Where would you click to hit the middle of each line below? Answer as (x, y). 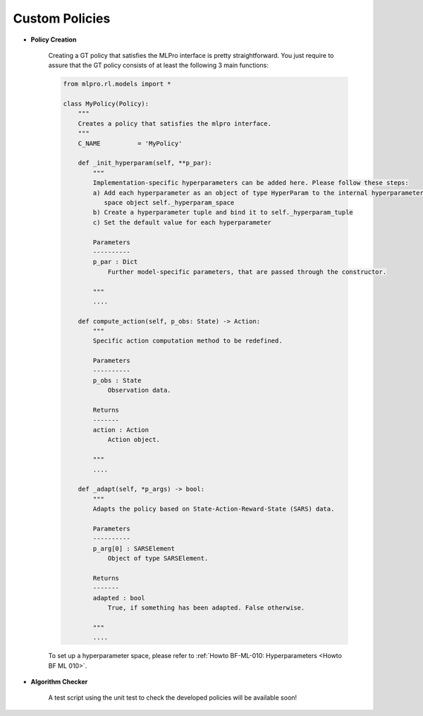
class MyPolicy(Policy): (106, 104)
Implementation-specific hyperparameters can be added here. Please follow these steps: (251, 183)
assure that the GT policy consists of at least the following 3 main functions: (159, 65)
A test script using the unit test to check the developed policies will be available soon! (173, 698)
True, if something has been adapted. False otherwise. (206, 608)
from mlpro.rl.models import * (117, 84)
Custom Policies (62, 18)
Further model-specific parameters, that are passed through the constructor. (247, 272)
